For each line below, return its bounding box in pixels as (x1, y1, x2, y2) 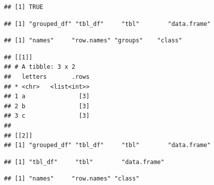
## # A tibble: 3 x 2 (4, 63, 76, 71)
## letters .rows (4, 73, 90, 80)
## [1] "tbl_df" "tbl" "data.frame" (4, 158, 165, 166)
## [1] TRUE (4, 3, 43, 10)
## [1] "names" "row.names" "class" (4, 175, 140, 183)
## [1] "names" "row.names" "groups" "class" (4, 37, 182, 44)
